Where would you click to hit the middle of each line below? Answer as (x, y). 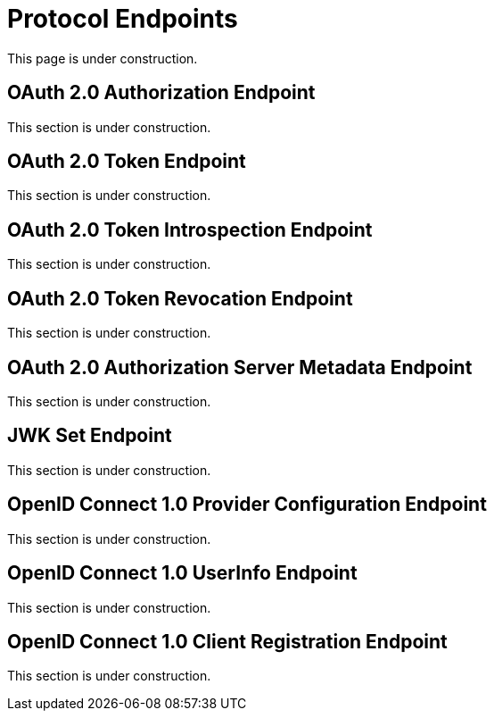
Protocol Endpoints (123, 19)
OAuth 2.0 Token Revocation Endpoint (180, 298)
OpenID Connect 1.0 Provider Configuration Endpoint (247, 505)
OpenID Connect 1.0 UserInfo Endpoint (182, 573)
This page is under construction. (103, 58)
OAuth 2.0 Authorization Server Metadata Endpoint (240, 367)
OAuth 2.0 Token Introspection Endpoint (190, 230)
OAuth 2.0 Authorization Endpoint (161, 93)
